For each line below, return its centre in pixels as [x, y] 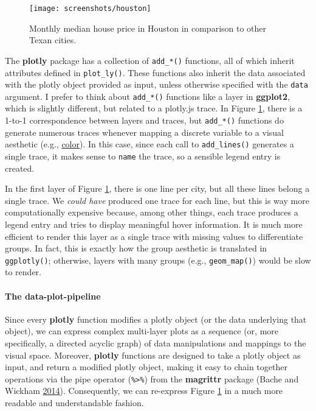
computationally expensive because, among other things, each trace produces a [152, 212]
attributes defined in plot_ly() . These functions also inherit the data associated [155, 72]
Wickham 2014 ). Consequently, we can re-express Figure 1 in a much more [144, 391]
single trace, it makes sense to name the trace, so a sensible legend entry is [143, 156]
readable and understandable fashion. [74, 403]
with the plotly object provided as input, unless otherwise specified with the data [156, 84]
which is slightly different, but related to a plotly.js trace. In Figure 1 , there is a [154, 108]
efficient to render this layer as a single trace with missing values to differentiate [154, 236]
